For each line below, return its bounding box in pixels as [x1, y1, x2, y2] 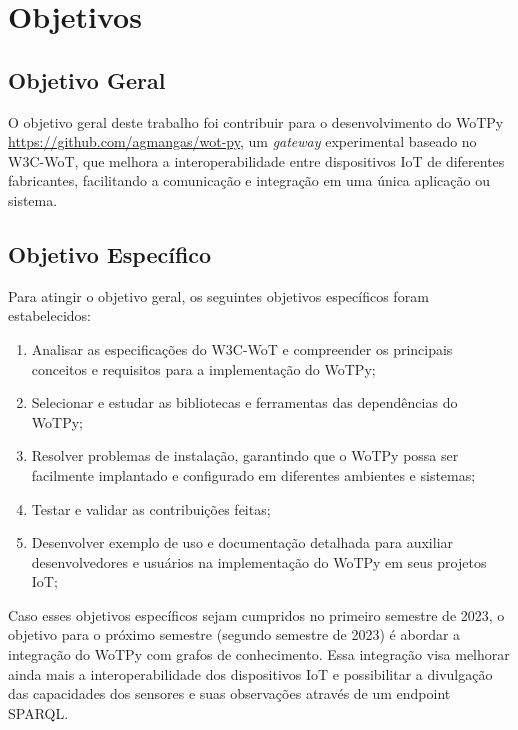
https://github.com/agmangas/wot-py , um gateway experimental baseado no [8, 131, 477, 152]
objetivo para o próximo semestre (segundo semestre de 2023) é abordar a [8, 624, 461, 645]
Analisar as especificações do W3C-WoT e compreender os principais [31, 338, 453, 359]
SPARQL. [8, 702, 69, 723]
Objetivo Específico [8, 238, 212, 269]
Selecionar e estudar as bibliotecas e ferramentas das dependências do [31, 392, 458, 413]
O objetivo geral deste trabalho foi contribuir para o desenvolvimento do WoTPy [8, 111, 504, 132]
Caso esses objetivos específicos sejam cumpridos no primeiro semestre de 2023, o [8, 604, 505, 625]
